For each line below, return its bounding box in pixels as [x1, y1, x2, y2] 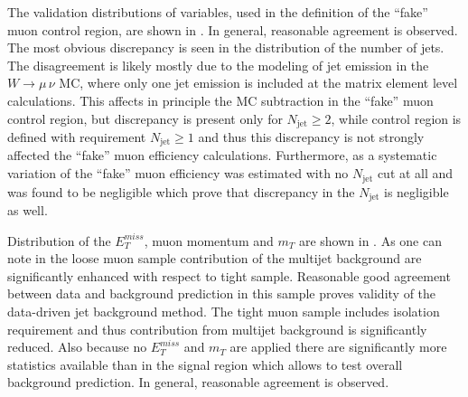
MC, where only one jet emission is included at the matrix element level [59, 73, 458, 92]
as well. [7, 200, 48, 219]
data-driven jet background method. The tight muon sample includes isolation [7, 301, 440, 320]
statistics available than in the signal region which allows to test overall [7, 354, 403, 373]
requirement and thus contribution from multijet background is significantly [7, 319, 427, 338]
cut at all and [377, 164, 454, 183]
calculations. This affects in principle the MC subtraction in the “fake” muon [7, 90, 434, 109]
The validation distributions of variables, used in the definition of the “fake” [7, 3, 428, 21]
